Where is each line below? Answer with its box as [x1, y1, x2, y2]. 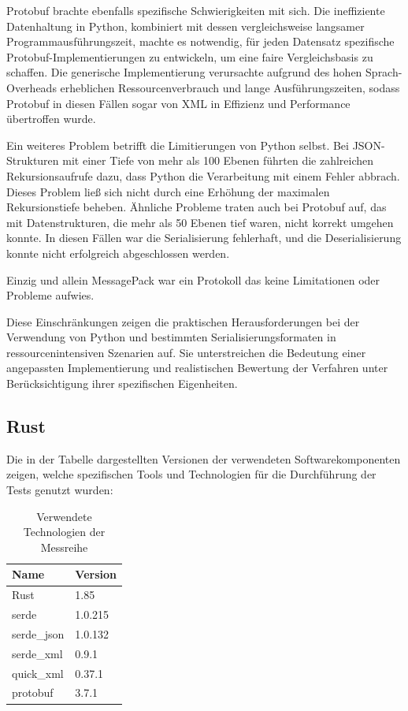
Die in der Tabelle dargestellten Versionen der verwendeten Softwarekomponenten [6, 450, 401, 467]
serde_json [12, 625, 65, 642]
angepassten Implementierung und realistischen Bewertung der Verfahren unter [6, 359, 388, 376]
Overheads [6, 79, 57, 95]
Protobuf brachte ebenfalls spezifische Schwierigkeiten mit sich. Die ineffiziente [6, 2, 385, 18]
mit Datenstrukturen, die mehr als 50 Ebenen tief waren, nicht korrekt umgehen [6, 214, 394, 230]
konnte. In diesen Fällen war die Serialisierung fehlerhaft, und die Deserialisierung [6, 229, 402, 246]
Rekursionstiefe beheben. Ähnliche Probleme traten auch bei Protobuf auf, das [6, 199, 387, 215]
